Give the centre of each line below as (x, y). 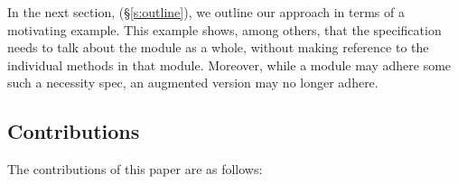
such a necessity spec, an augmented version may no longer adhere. (193, 83)
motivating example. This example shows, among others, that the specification (224, 29)
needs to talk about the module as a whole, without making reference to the (218, 47)
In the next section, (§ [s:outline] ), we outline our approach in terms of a (206, 12)
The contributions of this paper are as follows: (135, 169)
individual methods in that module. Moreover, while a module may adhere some (229, 64)
